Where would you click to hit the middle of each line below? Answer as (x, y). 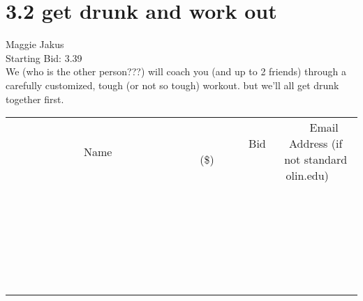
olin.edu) (307, 176)
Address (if (316, 144)
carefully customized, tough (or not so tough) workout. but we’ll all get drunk (172, 85)
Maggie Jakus (35, 44)
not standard (316, 160)
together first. (35, 99)
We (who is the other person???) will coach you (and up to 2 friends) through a (176, 71)
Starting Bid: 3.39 (44, 57)
